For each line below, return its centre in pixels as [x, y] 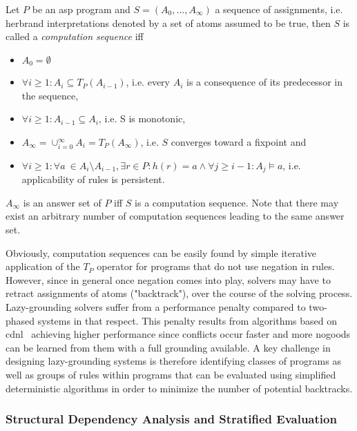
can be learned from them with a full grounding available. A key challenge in [168, 347]
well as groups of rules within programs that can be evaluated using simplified [171, 374]
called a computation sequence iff [75, 36]
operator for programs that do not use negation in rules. [216, 266]
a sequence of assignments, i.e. [279, 9]
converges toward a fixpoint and [239, 142]
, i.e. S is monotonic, [142, 118]
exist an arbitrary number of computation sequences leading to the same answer [175, 216]
